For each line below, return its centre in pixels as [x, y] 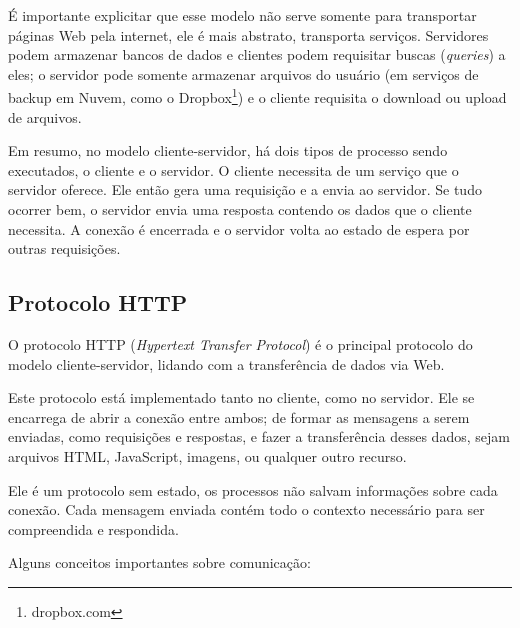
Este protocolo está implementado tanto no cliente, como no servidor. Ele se [241, 397]
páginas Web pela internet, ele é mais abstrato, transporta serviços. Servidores [248, 34]
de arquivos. [45, 116]
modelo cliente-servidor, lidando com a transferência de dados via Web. [226, 363]
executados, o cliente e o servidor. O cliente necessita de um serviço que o [233, 169]
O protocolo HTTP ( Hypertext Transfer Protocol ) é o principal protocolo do [240, 343]
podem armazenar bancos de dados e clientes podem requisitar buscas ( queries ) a [257, 54]
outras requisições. [64, 248]
